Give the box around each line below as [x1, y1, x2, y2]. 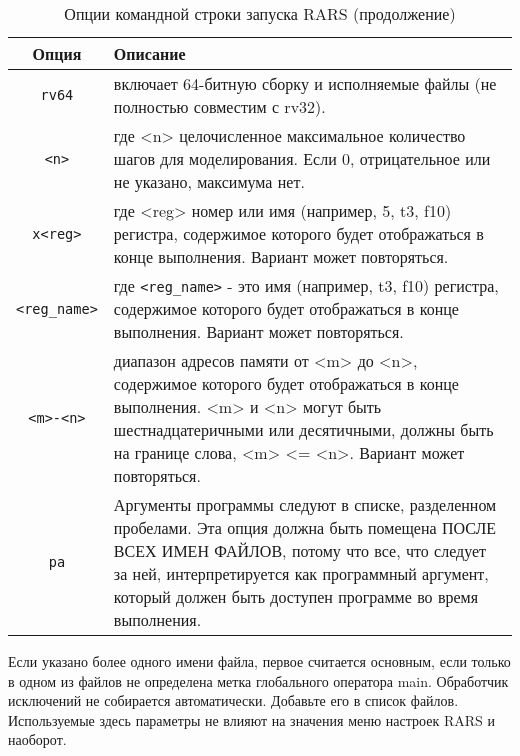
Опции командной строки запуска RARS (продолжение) [64, 2, 456, 25]
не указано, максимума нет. [113, 170, 305, 193]
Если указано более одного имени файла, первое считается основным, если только [8, 651, 511, 671]
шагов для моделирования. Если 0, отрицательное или [113, 147, 491, 170]
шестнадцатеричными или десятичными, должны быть [113, 418, 494, 441]
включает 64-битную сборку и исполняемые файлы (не [113, 72, 497, 95]
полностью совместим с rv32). [113, 95, 326, 118]
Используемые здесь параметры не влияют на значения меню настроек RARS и [8, 709, 495, 730]
